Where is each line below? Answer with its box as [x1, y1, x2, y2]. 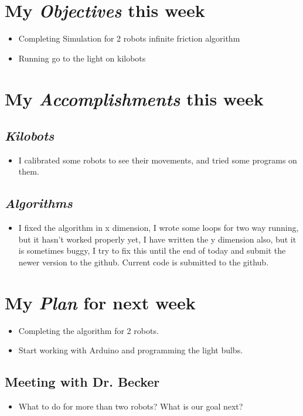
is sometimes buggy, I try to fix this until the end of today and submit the [18, 244, 286, 257]
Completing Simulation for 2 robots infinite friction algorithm [18, 32, 240, 45]
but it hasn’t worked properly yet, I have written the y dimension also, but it [18, 233, 297, 245]
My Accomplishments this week [5, 86, 264, 111]
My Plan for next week [5, 290, 196, 315]
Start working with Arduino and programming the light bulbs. [18, 344, 243, 356]
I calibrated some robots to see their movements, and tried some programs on [18, 154, 297, 166]
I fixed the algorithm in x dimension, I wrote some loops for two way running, [18, 221, 299, 234]
